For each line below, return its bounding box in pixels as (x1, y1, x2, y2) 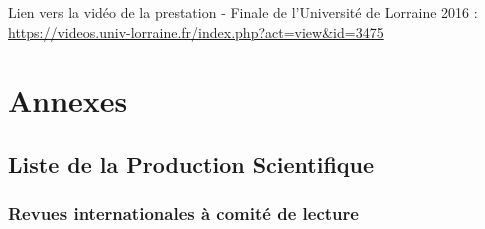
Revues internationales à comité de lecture (8, 201, 359, 226)
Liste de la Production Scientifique (8, 148, 375, 179)
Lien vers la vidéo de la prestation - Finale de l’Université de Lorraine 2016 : (8, 2, 478, 22)
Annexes (8, 80, 128, 121)
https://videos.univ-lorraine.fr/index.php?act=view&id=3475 (8, 21, 384, 42)
